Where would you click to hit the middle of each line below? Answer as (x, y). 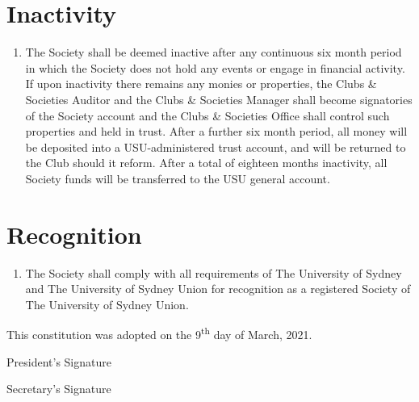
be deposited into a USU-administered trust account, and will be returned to (216, 147)
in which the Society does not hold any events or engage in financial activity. (215, 67)
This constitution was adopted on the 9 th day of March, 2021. (159, 333)
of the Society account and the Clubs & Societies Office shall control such (207, 115)
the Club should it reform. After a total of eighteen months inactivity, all (206, 163)
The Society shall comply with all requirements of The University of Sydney (214, 272)
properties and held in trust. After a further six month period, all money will (216, 131)
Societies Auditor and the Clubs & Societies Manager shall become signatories (219, 99)
